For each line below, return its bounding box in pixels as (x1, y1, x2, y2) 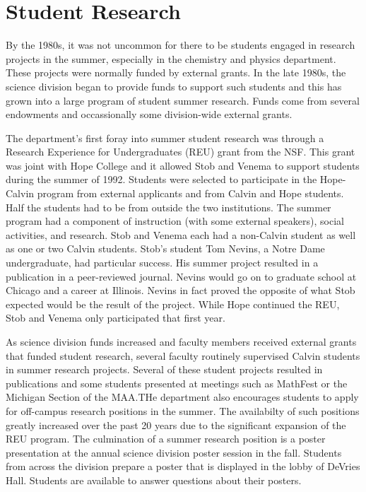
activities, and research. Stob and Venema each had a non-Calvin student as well (6, 227, 356, 242)
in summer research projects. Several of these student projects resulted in (6, 362, 323, 377)
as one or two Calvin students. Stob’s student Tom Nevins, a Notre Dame (6, 241, 325, 256)
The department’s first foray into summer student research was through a (6, 130, 324, 145)
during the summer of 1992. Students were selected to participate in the (6, 172, 317, 187)
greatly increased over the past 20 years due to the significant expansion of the (6, 417, 346, 432)
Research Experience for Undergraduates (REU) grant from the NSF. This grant (6, 144, 355, 159)
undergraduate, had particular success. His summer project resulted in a (6, 255, 319, 270)
